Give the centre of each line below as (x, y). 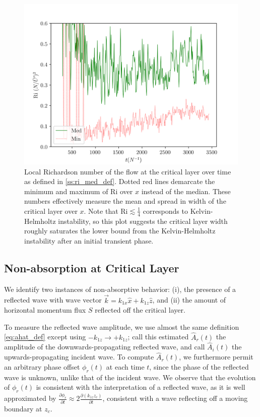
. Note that (101, 211)
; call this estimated (158, 337)
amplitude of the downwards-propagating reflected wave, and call (105, 347)
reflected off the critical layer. (140, 310)
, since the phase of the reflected (199, 366)
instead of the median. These (186, 191)
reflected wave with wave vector (53, 300)
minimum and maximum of (66, 191)
